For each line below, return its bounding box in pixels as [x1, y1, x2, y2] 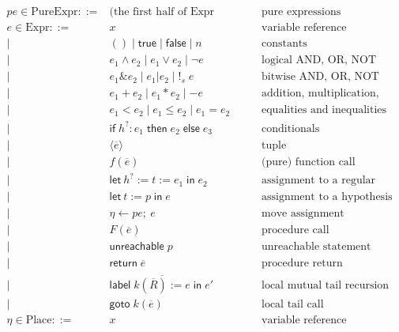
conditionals [262, 123, 320, 134]
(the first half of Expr [109, 6, 215, 18]
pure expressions [262, 6, 341, 18]
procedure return [262, 258, 343, 270]
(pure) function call [262, 156, 356, 168]
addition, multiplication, [262, 88, 379, 100]
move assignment [262, 208, 344, 220]
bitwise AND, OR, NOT [262, 71, 379, 83]
